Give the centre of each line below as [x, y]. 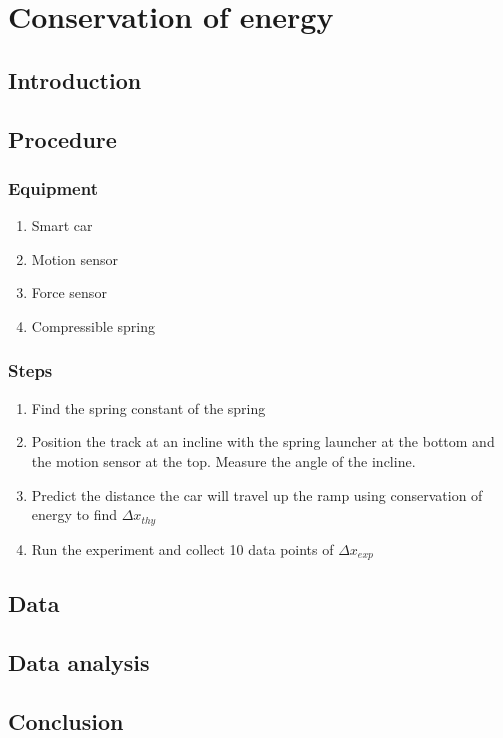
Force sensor [69, 292]
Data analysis [79, 662]
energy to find [74, 514]
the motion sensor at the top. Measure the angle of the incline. [223, 460]
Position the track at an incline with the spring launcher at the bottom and [263, 441]
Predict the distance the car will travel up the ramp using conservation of [257, 494]
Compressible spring [93, 325]
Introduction [75, 79]
